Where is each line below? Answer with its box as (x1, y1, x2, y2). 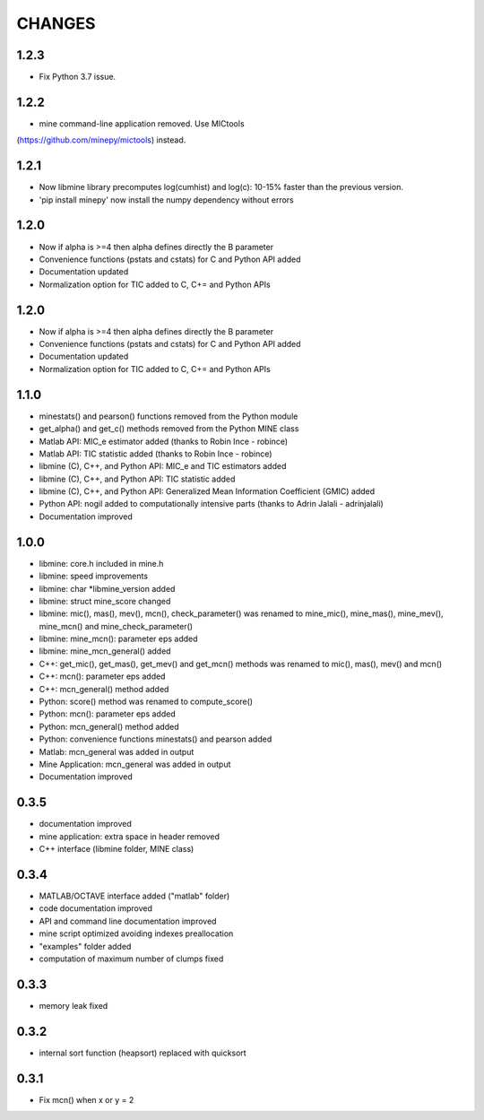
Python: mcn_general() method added (39, 721, 179, 732)
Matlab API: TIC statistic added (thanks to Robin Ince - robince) (39, 448, 272, 459)
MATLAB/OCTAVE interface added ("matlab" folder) (39, 890, 230, 901)
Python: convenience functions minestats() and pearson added (39, 734, 272, 744)
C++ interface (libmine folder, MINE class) (39, 844, 194, 855)
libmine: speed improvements (39, 570, 148, 582)
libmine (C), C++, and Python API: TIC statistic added (39, 473, 236, 484)
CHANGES (16, 13, 96, 33)
